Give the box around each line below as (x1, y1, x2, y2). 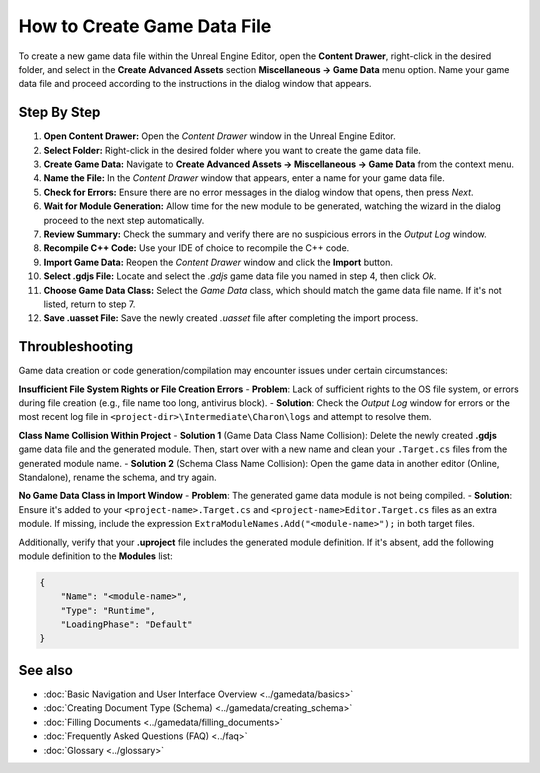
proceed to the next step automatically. (43, 214, 205, 226)
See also (18, 661, 74, 679)
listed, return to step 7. (43, 298, 136, 310)
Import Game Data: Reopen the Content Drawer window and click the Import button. (43, 256, 394, 268)
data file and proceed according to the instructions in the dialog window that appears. (18, 78, 372, 90)
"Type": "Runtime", (60, 605, 157, 616)
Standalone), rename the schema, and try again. (18, 471, 217, 483)
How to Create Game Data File (18, 15, 272, 37)
